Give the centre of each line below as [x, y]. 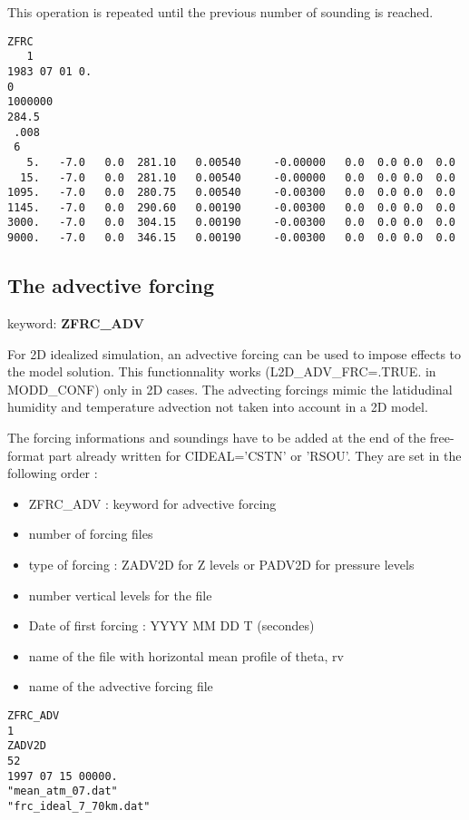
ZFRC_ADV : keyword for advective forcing [152, 503]
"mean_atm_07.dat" [63, 791]
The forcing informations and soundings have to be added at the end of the [217, 437]
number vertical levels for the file [120, 595]
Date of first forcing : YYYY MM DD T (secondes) [171, 625]
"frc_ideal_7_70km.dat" [79, 806]
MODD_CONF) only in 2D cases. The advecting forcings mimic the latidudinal [230, 389]
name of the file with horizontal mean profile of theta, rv [186, 655]
